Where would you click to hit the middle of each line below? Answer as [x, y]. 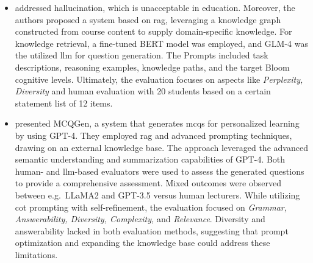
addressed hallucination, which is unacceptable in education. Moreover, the [155, 7]
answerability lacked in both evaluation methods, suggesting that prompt [152, 230]
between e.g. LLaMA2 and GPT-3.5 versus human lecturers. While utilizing [157, 195]
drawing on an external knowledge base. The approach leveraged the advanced [161, 147]
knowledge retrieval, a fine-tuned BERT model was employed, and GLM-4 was [161, 43]
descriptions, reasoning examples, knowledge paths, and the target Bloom [152, 67]
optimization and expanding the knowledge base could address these [142, 243]
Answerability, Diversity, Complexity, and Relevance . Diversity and [140, 219]
